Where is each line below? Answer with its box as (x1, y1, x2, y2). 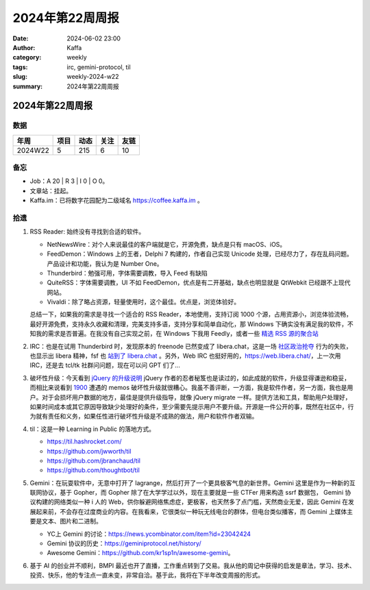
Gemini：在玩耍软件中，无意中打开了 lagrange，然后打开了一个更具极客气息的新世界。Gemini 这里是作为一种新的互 (29, 478, 356, 487)
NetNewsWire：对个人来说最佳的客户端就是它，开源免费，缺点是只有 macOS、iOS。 (47, 240, 286, 248)
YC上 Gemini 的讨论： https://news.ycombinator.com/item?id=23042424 (47, 530, 251, 538)
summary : (12, 82, 43, 90)
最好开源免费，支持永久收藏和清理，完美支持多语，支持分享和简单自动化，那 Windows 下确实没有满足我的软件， (29, 319, 347, 328)
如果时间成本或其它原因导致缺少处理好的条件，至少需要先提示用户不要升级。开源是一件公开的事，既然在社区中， (29, 402, 348, 410)
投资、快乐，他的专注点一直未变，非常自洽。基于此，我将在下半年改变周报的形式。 (29, 571, 264, 579)
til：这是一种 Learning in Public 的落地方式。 (29, 425, 156, 433)
